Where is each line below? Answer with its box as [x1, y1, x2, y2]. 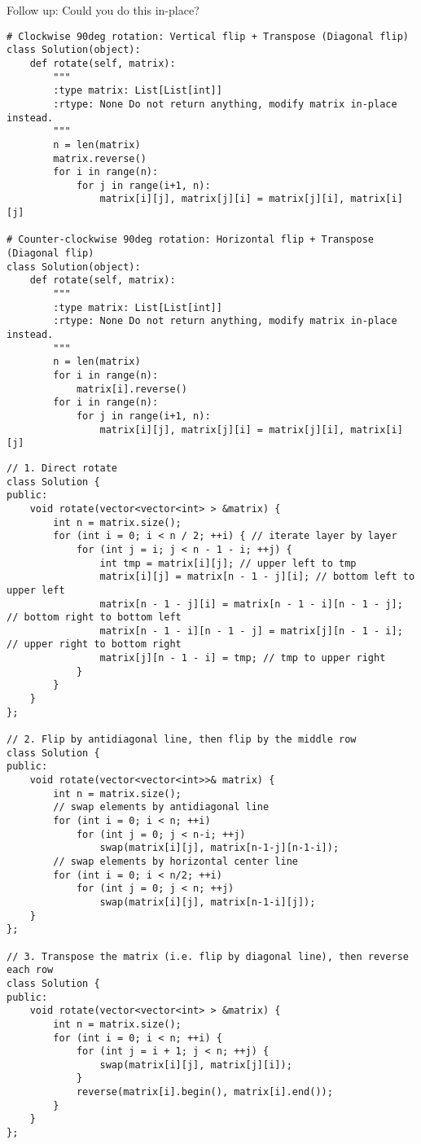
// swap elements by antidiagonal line [53, 801, 270, 813]
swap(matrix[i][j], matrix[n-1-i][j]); [99, 896, 316, 908]
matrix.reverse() [53, 152, 147, 164]
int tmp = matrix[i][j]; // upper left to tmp [99, 557, 357, 569]
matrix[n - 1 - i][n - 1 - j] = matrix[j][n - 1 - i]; [99, 625, 403, 637]
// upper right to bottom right [7, 638, 182, 651]
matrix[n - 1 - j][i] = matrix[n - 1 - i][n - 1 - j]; [99, 598, 403, 610]
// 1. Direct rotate [7, 462, 118, 474]
